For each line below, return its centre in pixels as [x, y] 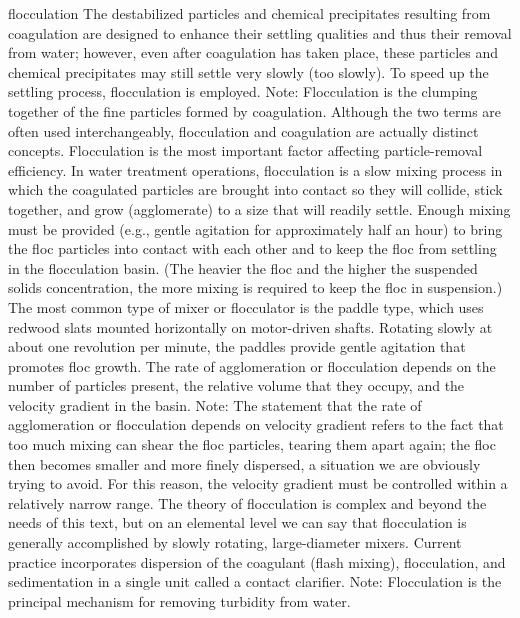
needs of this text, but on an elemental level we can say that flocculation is [237, 522]
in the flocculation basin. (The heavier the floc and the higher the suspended [243, 267]
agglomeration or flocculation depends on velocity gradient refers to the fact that [256, 424]
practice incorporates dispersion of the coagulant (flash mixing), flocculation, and [257, 561]
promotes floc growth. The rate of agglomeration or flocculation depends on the [252, 365]
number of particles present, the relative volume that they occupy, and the [236, 385]
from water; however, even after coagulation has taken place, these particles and [253, 52]
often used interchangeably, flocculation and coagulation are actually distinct [243, 130]
